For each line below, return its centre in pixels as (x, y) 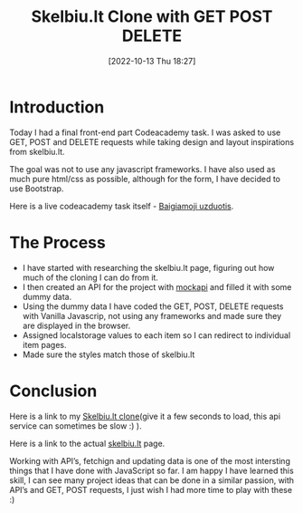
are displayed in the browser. (76, 325)
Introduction (57, 107)
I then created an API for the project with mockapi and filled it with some (157, 286)
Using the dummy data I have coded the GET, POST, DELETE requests (153, 306)
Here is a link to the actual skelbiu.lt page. (87, 443)
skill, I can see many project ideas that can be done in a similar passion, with (152, 480)
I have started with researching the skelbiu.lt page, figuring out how (148, 267)
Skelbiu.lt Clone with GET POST (152, 17)
